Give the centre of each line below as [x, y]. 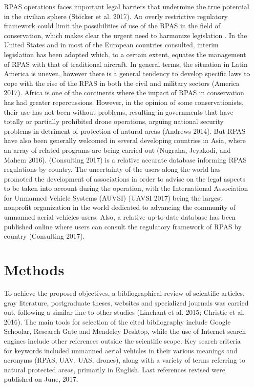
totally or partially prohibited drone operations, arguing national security [114, 121]
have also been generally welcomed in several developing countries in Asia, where [125, 140]
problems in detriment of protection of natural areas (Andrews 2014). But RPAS [125, 131]
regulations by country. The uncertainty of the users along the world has [112, 169]
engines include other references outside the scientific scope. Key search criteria [122, 340]
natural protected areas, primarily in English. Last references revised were [115, 369]
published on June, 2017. [41, 379]
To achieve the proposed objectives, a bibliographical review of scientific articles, [124, 293]
